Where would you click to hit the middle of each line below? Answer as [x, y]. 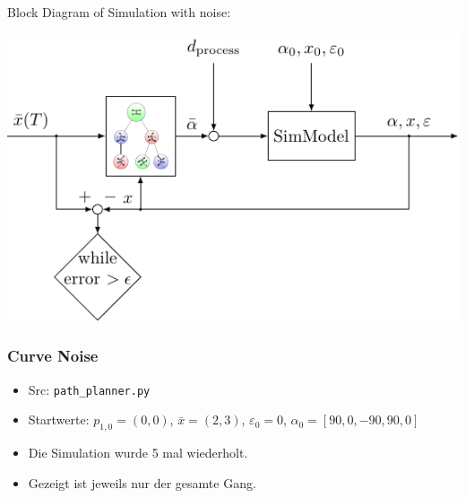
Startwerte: [59, 419]
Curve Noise [53, 356]
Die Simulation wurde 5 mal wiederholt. [138, 453]
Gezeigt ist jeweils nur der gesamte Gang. [142, 482]
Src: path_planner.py [89, 389]
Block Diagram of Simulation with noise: [119, 12]
